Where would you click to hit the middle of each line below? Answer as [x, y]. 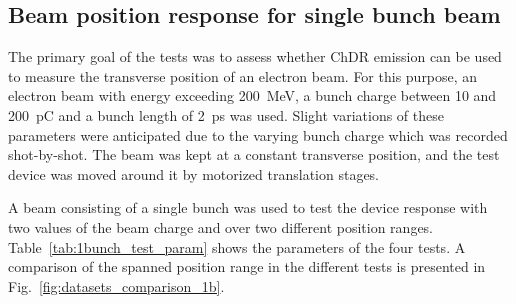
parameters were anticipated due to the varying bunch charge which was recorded [258, 134]
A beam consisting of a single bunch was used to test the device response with [248, 207]
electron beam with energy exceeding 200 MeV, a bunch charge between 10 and [252, 95]
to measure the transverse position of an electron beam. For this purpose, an [243, 75]
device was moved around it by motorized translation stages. [194, 173]
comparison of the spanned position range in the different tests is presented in [247, 266]
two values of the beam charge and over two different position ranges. [221, 226]
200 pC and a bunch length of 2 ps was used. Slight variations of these [226, 114]
